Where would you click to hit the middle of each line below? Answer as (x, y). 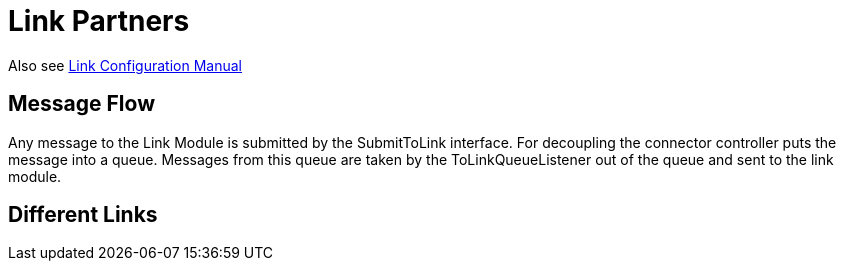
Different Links (83, 215)
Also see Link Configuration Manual (125, 65)
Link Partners (99, 21)
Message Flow (81, 104)
